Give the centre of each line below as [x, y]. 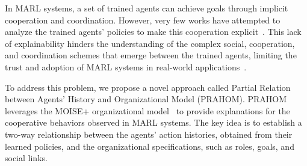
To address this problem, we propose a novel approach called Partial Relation [148, 87]
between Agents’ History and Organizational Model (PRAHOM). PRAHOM [146, 99]
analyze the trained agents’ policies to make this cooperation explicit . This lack [153, 32]
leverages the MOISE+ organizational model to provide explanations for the [147, 110]
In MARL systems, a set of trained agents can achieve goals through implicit [147, 8]
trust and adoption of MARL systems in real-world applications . [126, 66]
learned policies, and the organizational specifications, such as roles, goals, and [150, 146]
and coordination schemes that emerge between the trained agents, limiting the [151, 55]
